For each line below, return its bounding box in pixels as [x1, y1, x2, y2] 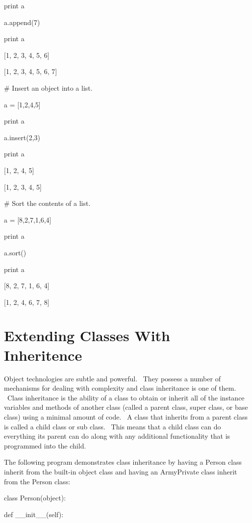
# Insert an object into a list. [4, 82, 93, 93]
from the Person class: [4, 476, 71, 486]
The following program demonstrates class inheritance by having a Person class [4, 457, 242, 467]
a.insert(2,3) [4, 132, 41, 142]
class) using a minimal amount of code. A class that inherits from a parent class [4, 411, 248, 422]
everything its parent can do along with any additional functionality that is [4, 431, 230, 441]
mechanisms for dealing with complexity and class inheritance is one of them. [4, 383, 236, 393]
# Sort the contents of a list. [4, 198, 91, 208]
